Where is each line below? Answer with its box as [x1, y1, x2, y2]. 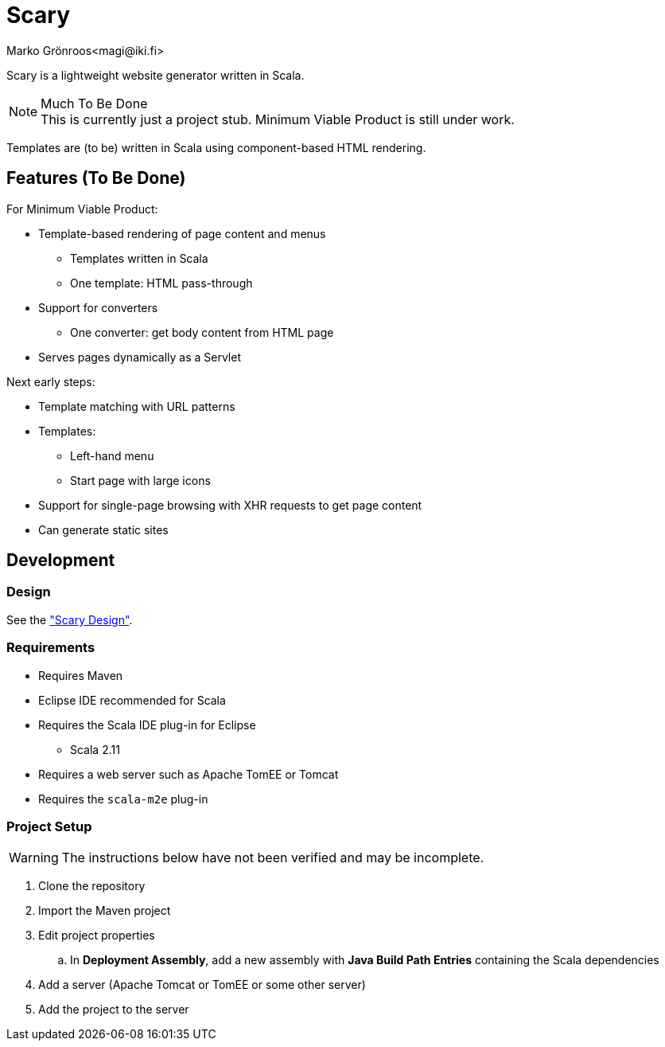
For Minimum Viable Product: [6, 201, 158, 216]
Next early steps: [6, 374, 95, 389]
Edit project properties [38, 928, 155, 943]
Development [6, 550, 115, 571]
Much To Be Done [41, 95, 148, 111]
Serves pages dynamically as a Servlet [38, 350, 242, 364]
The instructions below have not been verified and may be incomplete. [61, 850, 484, 866]
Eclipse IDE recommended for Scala [38, 693, 226, 707]
